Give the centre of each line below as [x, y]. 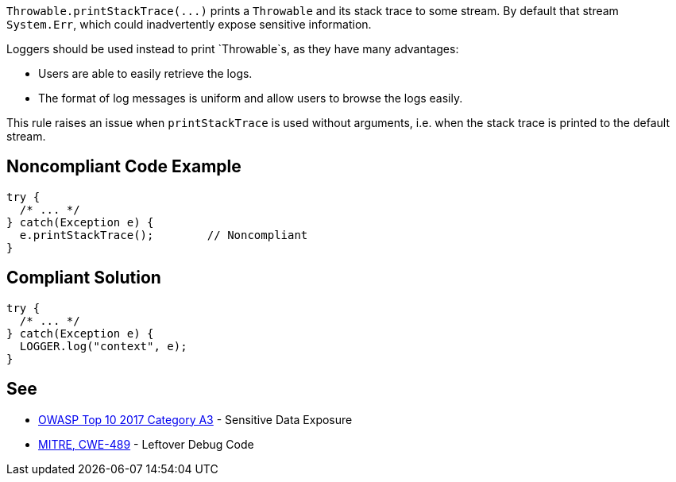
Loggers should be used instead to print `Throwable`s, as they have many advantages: [233, 49]
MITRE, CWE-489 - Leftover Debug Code [146, 444]
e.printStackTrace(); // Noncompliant [164, 235]
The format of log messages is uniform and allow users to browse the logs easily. [251, 98]
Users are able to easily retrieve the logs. [145, 73]
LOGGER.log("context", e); [103, 346]
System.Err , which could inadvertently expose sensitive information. [189, 24]
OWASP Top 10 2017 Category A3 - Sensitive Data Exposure [195, 419]
